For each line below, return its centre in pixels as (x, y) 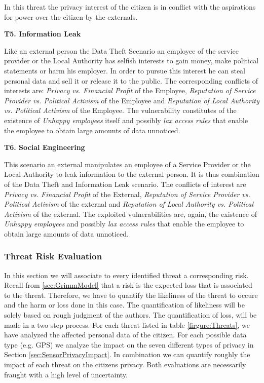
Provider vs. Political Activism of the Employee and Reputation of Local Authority (132, 100)
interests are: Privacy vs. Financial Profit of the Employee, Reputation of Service (130, 90)
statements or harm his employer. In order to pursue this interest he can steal (125, 70)
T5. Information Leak (43, 34)
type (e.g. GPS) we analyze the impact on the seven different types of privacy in (129, 344)
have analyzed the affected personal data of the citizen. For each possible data (125, 335)
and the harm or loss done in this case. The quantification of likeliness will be (124, 305)
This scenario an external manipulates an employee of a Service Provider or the (127, 164)
